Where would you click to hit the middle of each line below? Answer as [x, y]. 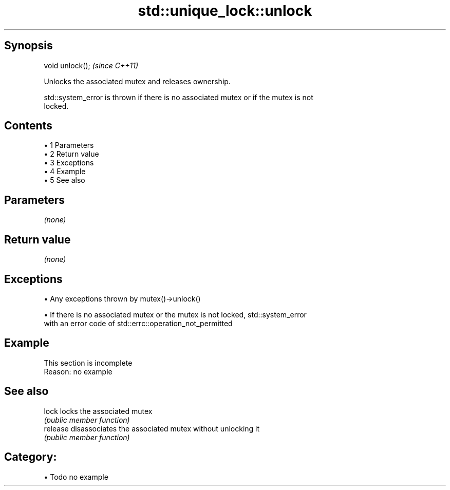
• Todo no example [76, 477]
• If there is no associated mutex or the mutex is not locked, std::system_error [175, 314]
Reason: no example [78, 371]
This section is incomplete [88, 363]
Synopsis [29, 46]
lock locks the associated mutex [98, 411]
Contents [28, 126]
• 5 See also [64, 180]
